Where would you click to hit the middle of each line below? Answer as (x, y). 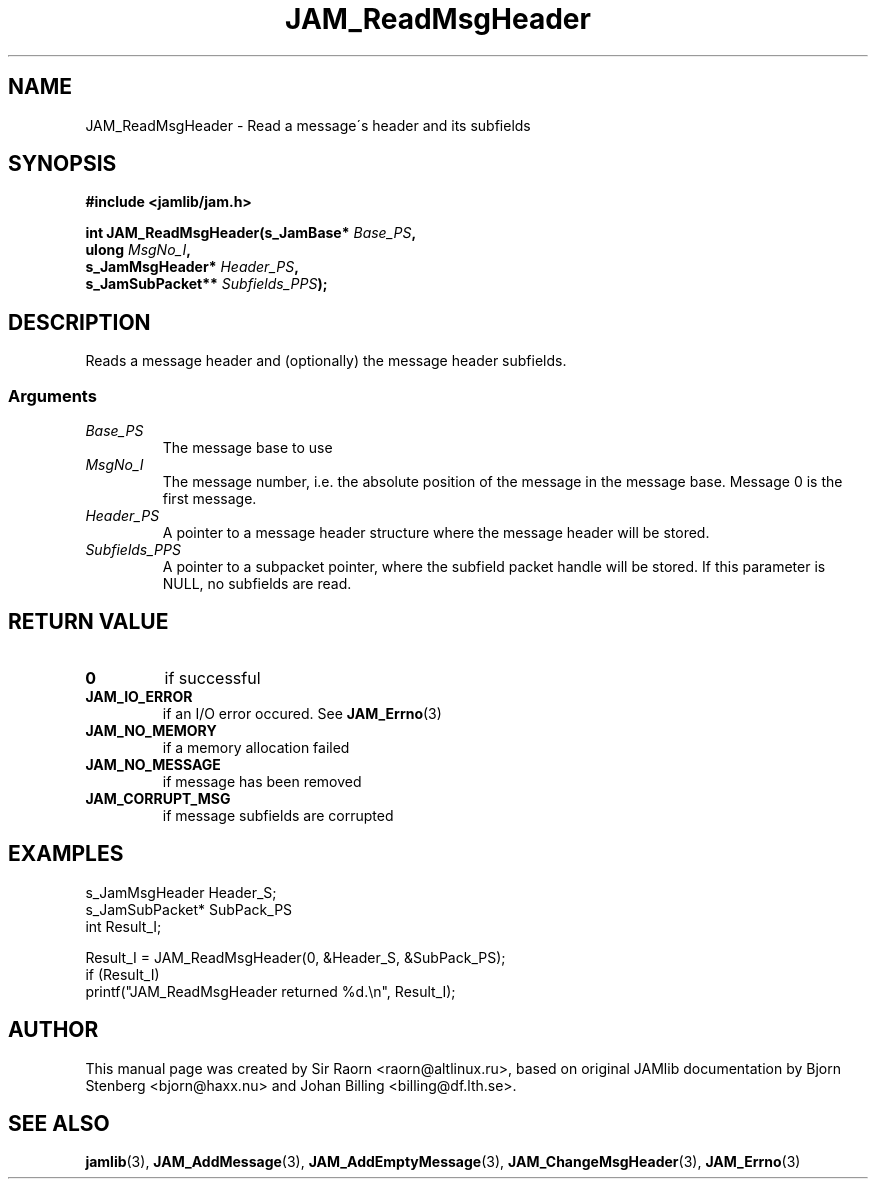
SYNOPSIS (62, 164)
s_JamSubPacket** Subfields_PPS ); (206, 284)
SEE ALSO (59, 1123)
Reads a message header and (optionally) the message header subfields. (326, 361)
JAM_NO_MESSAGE (153, 764)
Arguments (52, 395)
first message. (209, 499)
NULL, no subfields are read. (257, 584)
